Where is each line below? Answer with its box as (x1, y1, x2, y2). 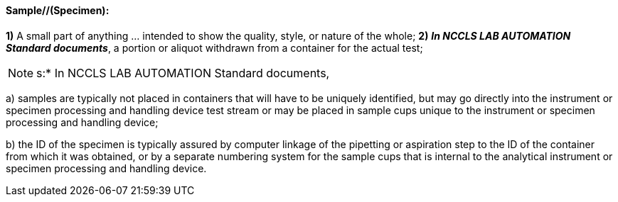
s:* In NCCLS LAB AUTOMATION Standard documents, (36, 65, 330, 80)
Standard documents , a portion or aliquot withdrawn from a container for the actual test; (6, 41, 423, 54)
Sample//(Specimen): (6, 4, 110, 16)
